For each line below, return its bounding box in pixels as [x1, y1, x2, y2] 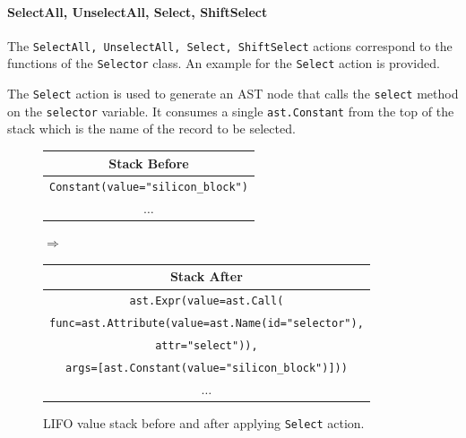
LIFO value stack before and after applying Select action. [43, 414, 365, 433]
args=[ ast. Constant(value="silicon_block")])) [65, 362, 348, 375]
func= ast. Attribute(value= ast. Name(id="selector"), [49, 317, 364, 331]
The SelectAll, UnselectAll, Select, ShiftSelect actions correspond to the [7, 36, 453, 55]
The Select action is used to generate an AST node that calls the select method [7, 84, 459, 103]
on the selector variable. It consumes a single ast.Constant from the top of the [7, 101, 454, 120]
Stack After [169, 267, 243, 286]
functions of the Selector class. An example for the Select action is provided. [7, 54, 440, 73]
